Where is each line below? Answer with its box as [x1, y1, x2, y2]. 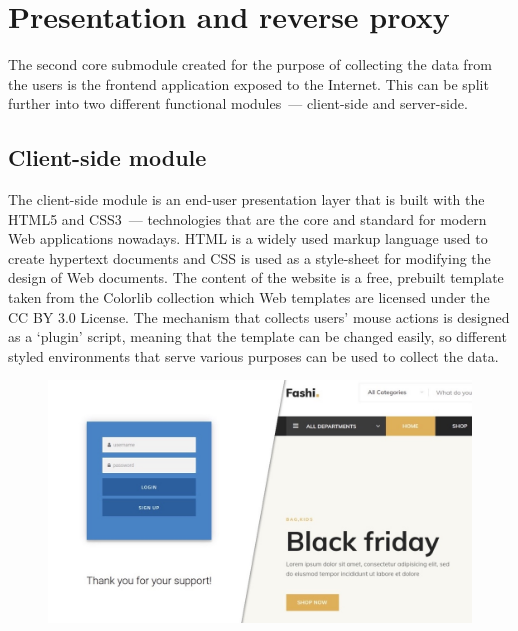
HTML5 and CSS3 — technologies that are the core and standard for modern [8, 208, 487, 229]
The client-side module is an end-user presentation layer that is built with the [8, 189, 485, 210]
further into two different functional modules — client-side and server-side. [8, 93, 468, 114]
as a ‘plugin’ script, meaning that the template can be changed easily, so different [8, 326, 507, 347]
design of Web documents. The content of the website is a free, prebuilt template [8, 267, 504, 288]
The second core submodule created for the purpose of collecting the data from [8, 54, 492, 75]
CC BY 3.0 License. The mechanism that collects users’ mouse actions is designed [8, 306, 510, 327]
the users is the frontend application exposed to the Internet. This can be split [8, 73, 489, 94]
